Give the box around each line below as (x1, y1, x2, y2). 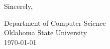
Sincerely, (4, 1, 33, 11)
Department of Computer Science (4, 17, 106, 28)
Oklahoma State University (4, 27, 87, 38)
